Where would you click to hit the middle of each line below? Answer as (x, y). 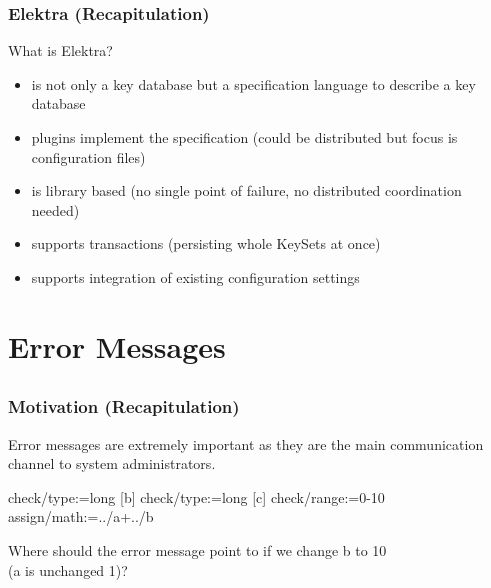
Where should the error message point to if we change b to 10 (197, 550)
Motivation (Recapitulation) (124, 406)
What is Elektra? (60, 50)
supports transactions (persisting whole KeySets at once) (206, 243)
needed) (55, 209)
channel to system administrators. (112, 463)
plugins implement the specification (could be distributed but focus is (244, 137)
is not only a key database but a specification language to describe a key (253, 83)
